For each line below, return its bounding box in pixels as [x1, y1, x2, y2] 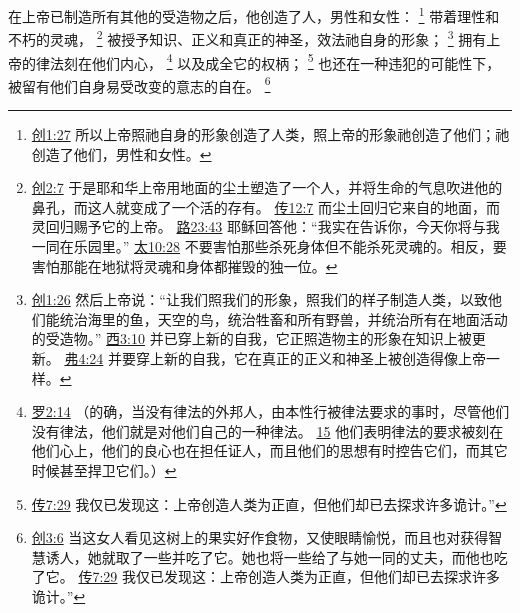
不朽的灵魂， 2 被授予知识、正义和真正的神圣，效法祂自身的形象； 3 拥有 [8, 26, 487, 49]
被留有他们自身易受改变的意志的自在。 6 [8, 72, 271, 96]
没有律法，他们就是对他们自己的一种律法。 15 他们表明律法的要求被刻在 [31, 420, 504, 441]
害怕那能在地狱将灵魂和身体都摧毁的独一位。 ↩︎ [31, 255, 338, 276]
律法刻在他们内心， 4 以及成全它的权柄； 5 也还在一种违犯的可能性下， [35, 49, 501, 73]
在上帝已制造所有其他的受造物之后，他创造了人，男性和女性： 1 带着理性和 [8, 3, 500, 26]
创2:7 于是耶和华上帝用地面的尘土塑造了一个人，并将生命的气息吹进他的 [31, 177, 503, 198]
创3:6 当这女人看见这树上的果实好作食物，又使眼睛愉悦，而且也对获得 [31, 527, 489, 548]
